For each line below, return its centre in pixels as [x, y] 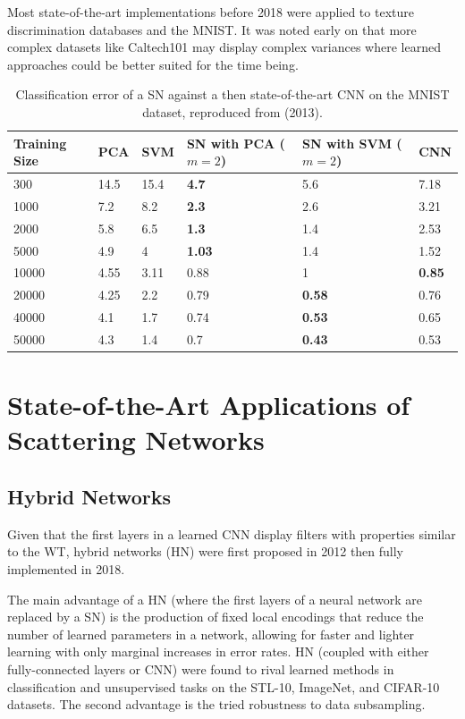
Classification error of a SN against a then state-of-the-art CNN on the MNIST [232, 94]
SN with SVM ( [352, 143]
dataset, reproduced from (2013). [232, 111]
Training [40, 143]
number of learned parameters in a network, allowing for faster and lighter [211, 634]
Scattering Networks [136, 440]
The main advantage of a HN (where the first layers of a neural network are [215, 599]
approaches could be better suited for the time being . [153, 64]
